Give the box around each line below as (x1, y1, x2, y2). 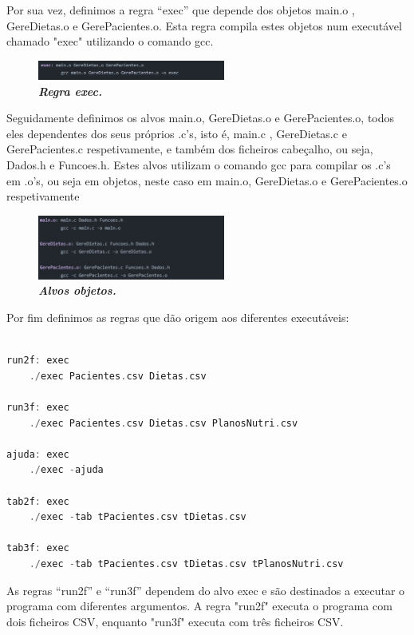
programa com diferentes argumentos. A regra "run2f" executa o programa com (6, 597, 392, 614)
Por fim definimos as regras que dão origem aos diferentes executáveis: (6, 309, 349, 326)
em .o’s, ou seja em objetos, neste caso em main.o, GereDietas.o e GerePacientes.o (6, 172, 408, 189)
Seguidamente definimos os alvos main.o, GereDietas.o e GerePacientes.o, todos (6, 109, 395, 126)
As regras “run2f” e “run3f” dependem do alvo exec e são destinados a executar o (6, 581, 405, 598)
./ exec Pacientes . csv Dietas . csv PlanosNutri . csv (29, 417, 298, 429)
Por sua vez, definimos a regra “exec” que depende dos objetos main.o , (6, 2, 355, 18)
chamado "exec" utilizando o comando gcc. (6, 33, 214, 50)
